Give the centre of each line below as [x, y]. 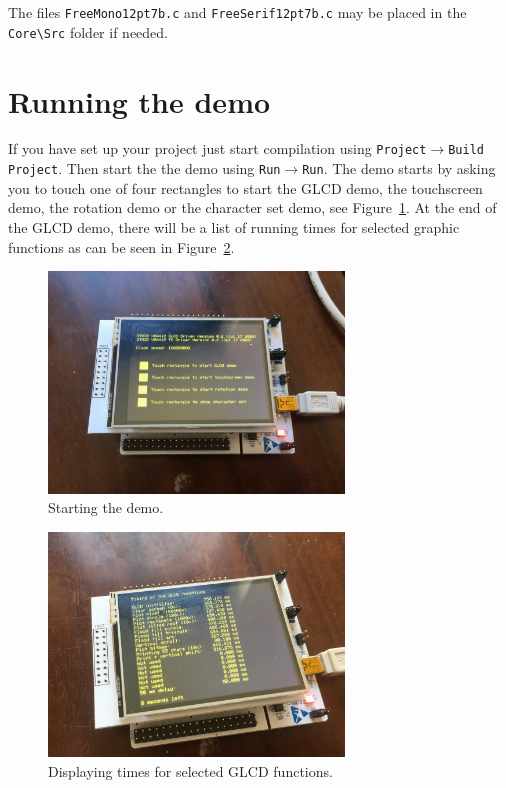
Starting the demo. [106, 507]
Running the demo [139, 100]
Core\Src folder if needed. [88, 31]
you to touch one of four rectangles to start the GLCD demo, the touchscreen [245, 187]
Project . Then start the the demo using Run [144, 168]
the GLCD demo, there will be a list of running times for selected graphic [234, 226]
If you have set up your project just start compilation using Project [217, 148]
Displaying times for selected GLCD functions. [190, 770]
